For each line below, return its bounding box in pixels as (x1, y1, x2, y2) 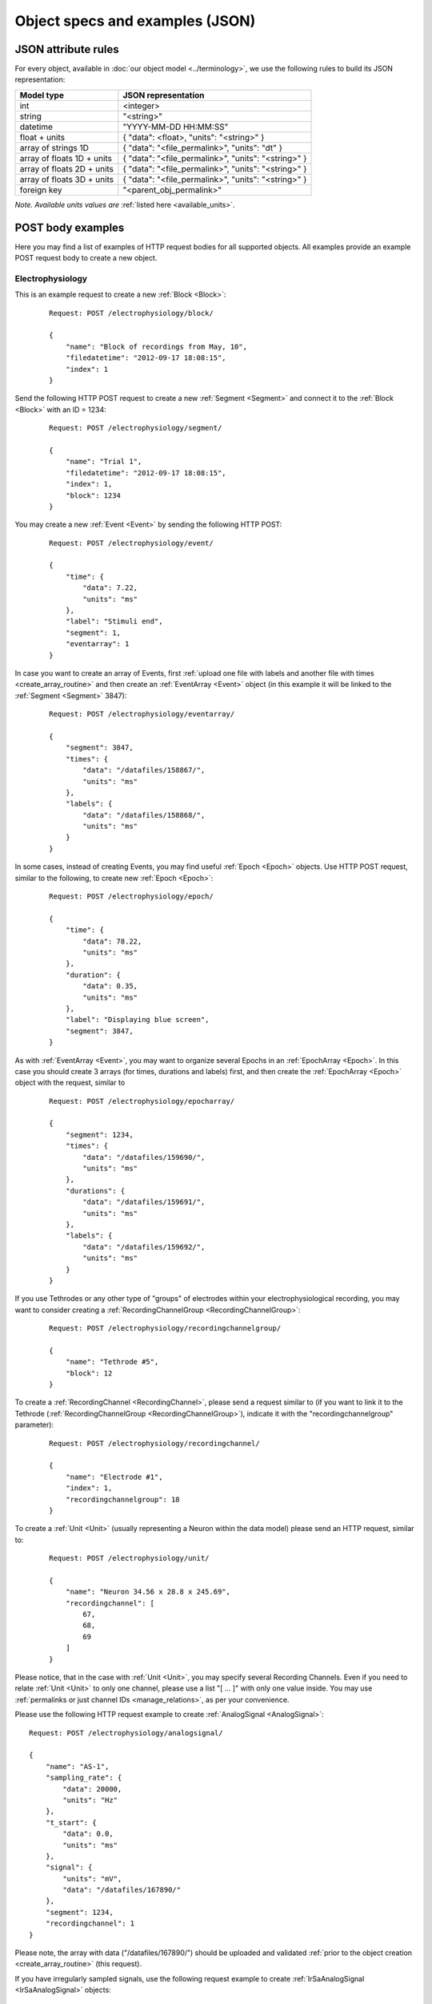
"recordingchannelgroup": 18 (65, 1495, 180, 1504)
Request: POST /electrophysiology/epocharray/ (49, 1097, 235, 1105)
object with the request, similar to (14, 1078, 126, 1088)
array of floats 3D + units (19, 173, 114, 184)
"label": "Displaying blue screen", (65, 1015, 210, 1024)
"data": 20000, (62, 1784, 122, 1793)
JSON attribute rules (14, 42, 119, 56)
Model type (19, 89, 64, 100)
